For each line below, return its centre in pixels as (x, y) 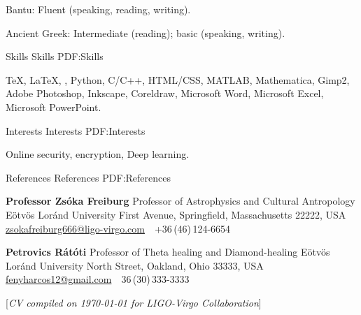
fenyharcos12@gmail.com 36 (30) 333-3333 (98, 279)
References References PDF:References (89, 177)
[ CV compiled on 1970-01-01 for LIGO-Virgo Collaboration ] (134, 302)
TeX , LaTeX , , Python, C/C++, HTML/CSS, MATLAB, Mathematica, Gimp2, (178, 79)
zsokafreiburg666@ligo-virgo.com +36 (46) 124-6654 (118, 228)
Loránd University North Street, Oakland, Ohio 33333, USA (135, 265)
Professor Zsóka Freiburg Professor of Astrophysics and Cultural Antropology (180, 201)
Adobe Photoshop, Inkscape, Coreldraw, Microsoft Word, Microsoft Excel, (165, 93)
